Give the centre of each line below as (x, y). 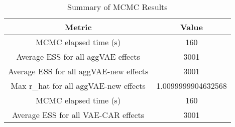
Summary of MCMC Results (117, 7)
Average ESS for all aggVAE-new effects (78, 71)
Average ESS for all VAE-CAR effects (78, 115)
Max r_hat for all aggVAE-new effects (78, 86)
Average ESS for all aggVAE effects (78, 56)
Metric (78, 27)
